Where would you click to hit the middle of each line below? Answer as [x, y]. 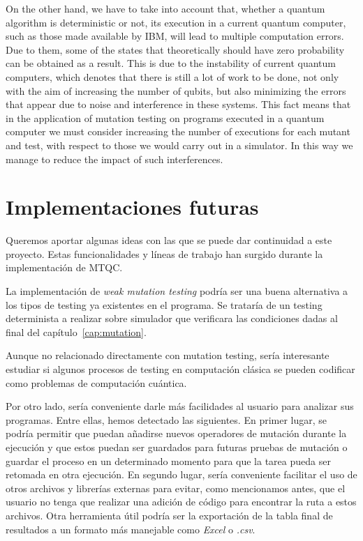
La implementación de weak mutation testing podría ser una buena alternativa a [177, 291]
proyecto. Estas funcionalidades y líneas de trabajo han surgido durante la [164, 253]
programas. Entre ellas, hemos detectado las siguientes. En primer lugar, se [166, 419]
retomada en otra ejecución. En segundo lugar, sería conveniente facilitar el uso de [181, 474]
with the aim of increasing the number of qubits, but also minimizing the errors [176, 90]
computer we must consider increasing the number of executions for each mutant [178, 131]
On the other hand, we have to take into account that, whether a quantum [165, 8]
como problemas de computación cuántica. [96, 382]
